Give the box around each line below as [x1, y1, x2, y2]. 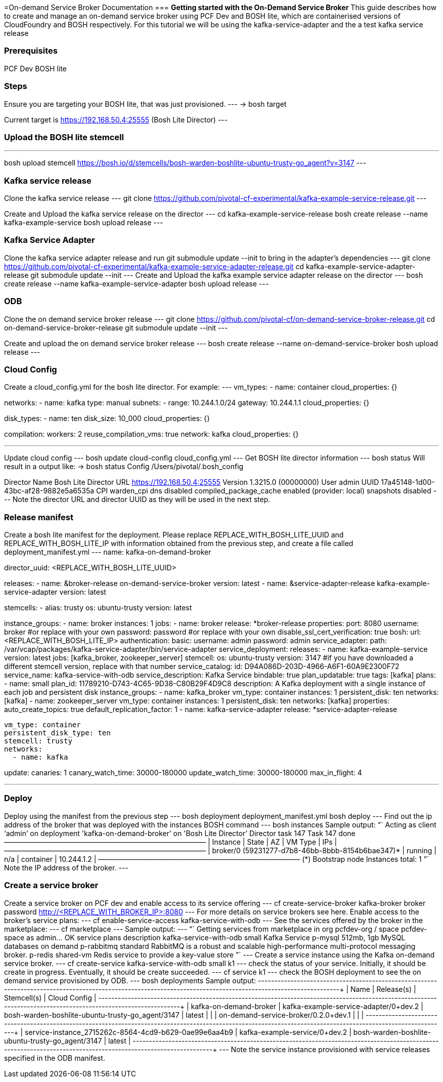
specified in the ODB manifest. [4, 1053, 105, 1062]
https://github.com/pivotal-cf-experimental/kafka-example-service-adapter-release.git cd [4, 262, 304, 271]
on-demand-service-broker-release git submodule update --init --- [4, 323, 228, 332]
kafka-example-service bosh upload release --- [4, 218, 163, 227]
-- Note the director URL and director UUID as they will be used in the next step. [4, 495, 271, 504]
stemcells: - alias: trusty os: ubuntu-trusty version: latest [4, 603, 192, 612]
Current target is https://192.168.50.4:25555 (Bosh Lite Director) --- [4, 115, 228, 124]
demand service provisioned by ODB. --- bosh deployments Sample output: [4, 976, 256, 985]
